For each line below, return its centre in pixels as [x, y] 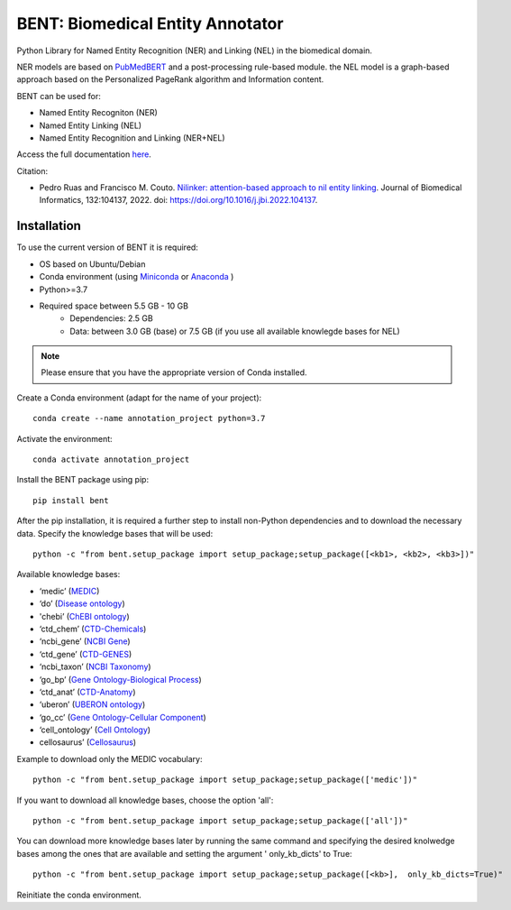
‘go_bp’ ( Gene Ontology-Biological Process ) [120, 679]
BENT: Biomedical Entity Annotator [150, 23]
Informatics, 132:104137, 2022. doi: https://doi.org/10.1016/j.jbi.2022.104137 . [178, 200]
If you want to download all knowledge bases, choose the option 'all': [145, 800]
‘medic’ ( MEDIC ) [69, 591]
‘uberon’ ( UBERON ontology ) [92, 704]
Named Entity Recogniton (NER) [98, 113]
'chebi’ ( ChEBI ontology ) [84, 616]
